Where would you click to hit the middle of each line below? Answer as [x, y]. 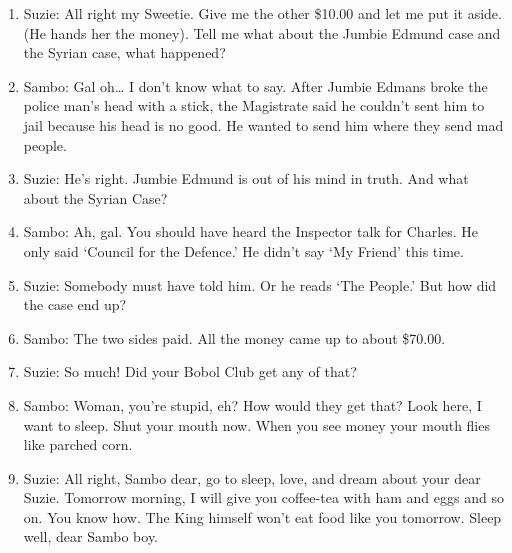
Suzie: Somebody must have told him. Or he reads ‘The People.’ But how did [260, 284]
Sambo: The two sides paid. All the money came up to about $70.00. [234, 337]
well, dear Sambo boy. [91, 536]
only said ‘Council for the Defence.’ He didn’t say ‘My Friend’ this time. [243, 250]
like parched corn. [78, 444]
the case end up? [75, 304]
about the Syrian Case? [95, 197]
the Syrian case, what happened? [124, 52]
